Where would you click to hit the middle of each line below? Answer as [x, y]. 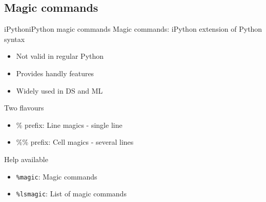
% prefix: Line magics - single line [69, 125]
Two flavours [24, 108]
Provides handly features [55, 73]
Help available [26, 159]
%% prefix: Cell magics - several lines [75, 142]
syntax [15, 39]
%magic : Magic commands [57, 176]
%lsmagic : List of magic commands [71, 194]
